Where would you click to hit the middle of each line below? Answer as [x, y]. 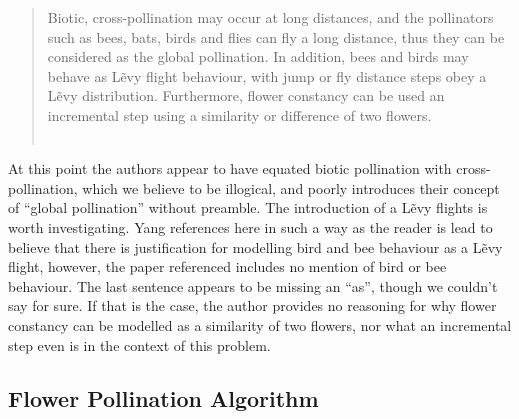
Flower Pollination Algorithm [163, 398]
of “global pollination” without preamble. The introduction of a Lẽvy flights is [248, 207]
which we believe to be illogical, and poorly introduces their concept [291, 187]
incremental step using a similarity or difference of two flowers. [239, 114]
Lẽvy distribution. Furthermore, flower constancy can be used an [246, 95]
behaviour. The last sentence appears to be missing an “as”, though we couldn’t [253, 285]
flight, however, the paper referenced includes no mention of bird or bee [227, 266]
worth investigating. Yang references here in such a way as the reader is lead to [250, 226]
